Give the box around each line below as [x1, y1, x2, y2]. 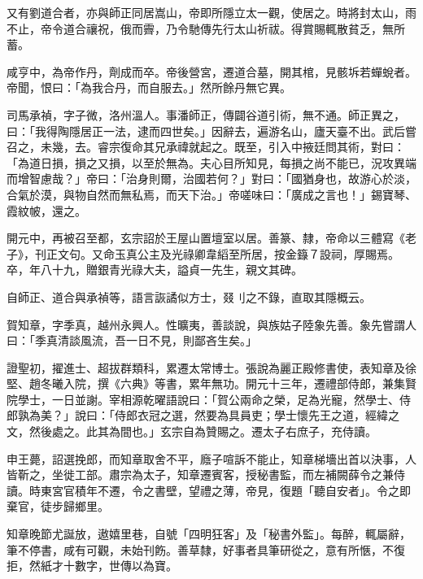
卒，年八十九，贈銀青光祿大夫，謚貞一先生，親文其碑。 [7, 261, 303, 278]
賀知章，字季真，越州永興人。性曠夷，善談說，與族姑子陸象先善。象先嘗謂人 [7, 316, 416, 333]
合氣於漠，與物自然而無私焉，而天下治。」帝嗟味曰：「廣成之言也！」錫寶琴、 [7, 185, 416, 202]
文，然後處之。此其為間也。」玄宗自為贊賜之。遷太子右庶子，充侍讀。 [7, 423, 377, 440]
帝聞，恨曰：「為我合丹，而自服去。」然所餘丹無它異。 [7, 79, 291, 96]
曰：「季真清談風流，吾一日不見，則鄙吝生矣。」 [7, 332, 257, 349]
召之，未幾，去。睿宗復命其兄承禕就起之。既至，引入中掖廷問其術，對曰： [7, 138, 405, 155]
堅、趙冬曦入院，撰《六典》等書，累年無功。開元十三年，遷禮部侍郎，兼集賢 [7, 375, 416, 392]
